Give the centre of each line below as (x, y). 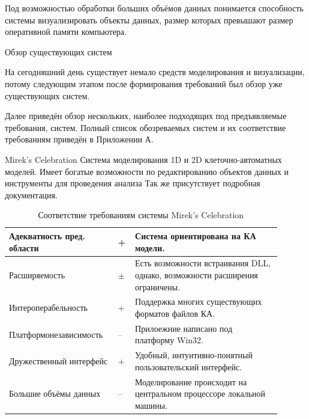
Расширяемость (37, 274)
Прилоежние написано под (184, 328)
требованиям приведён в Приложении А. (79, 139)
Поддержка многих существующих (199, 301)
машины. (151, 405)
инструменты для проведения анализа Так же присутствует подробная (133, 183)
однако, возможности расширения (196, 274)
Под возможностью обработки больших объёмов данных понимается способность (154, 8)
